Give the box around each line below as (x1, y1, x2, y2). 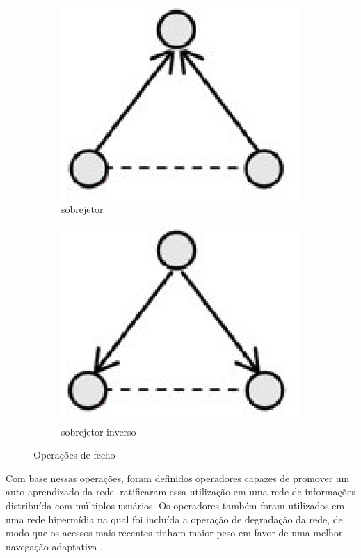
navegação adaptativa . (6, 539, 104, 553)
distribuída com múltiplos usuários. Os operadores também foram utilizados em (6, 498, 345, 513)
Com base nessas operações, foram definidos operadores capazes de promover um (6, 470, 350, 485)
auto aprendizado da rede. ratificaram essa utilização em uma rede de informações (6, 484, 355, 499)
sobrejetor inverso (61, 424, 136, 438)
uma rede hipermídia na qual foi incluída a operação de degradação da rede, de (6, 511, 343, 526)
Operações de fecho (33, 447, 115, 462)
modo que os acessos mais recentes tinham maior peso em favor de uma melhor (6, 525, 343, 540)
